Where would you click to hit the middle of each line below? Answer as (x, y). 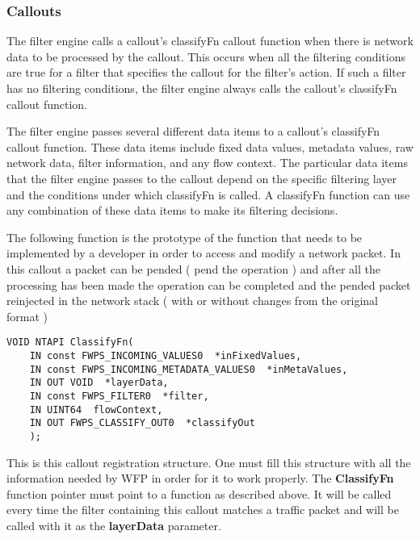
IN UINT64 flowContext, (96, 409)
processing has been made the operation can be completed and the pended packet (209, 284)
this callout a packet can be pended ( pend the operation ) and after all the (193, 268)
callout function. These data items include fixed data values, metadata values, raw (210, 146)
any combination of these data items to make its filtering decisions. (172, 210)
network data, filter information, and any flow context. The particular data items (207, 163)
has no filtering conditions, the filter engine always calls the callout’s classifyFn (202, 88)
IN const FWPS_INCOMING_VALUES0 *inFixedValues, (166, 355)
